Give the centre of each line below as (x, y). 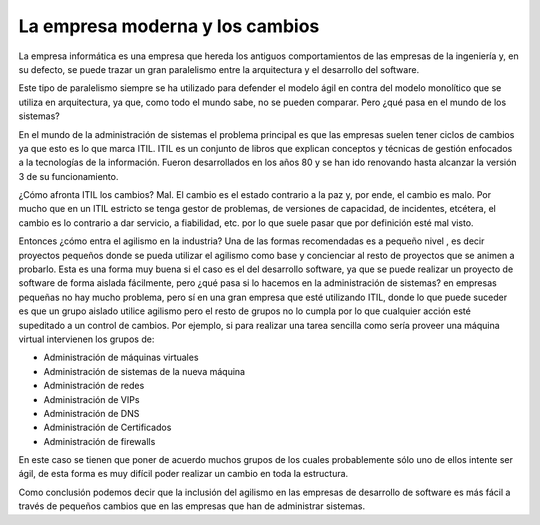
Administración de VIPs (91, 399)
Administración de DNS (91, 413)
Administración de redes (94, 386)
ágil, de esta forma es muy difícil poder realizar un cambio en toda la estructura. (183, 474)
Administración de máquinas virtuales (121, 357)
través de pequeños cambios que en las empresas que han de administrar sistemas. (191, 506)
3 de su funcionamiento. (68, 176)
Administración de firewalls (99, 441)
